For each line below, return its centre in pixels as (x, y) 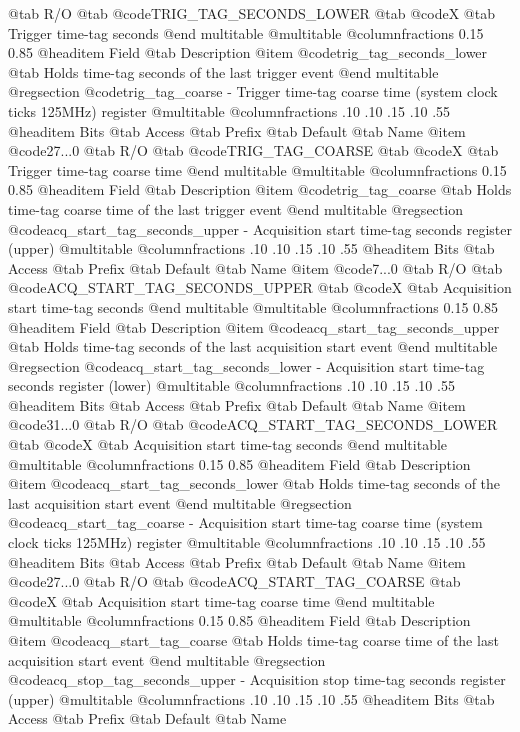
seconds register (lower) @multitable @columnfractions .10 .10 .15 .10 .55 (231, 385)
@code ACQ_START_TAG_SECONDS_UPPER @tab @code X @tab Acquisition (260, 287)
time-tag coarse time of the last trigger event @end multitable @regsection (235, 208)
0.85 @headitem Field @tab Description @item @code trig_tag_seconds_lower (248, 52)
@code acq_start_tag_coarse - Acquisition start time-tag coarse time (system (245, 522)
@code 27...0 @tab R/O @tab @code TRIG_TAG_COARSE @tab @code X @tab (253, 150)
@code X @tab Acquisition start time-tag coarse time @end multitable (221, 600)
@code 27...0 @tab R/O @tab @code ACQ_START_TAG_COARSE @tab (234, 581)
